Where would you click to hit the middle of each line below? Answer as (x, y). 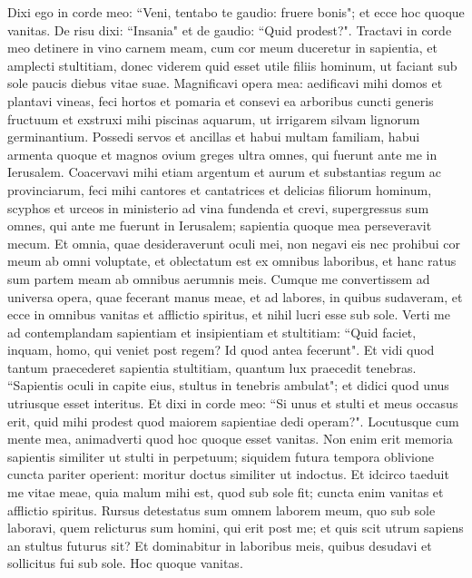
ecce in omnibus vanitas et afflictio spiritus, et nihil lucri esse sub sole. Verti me (229, 314)
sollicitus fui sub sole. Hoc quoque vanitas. (125, 563)
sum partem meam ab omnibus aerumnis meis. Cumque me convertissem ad (219, 278)
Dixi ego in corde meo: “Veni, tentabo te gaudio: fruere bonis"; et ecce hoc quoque (236, 12)
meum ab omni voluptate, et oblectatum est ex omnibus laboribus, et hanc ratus (232, 261)
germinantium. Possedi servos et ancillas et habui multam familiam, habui (214, 137)
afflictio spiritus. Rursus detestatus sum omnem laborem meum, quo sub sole (221, 509)
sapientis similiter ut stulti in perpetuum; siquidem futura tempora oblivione (221, 456)
